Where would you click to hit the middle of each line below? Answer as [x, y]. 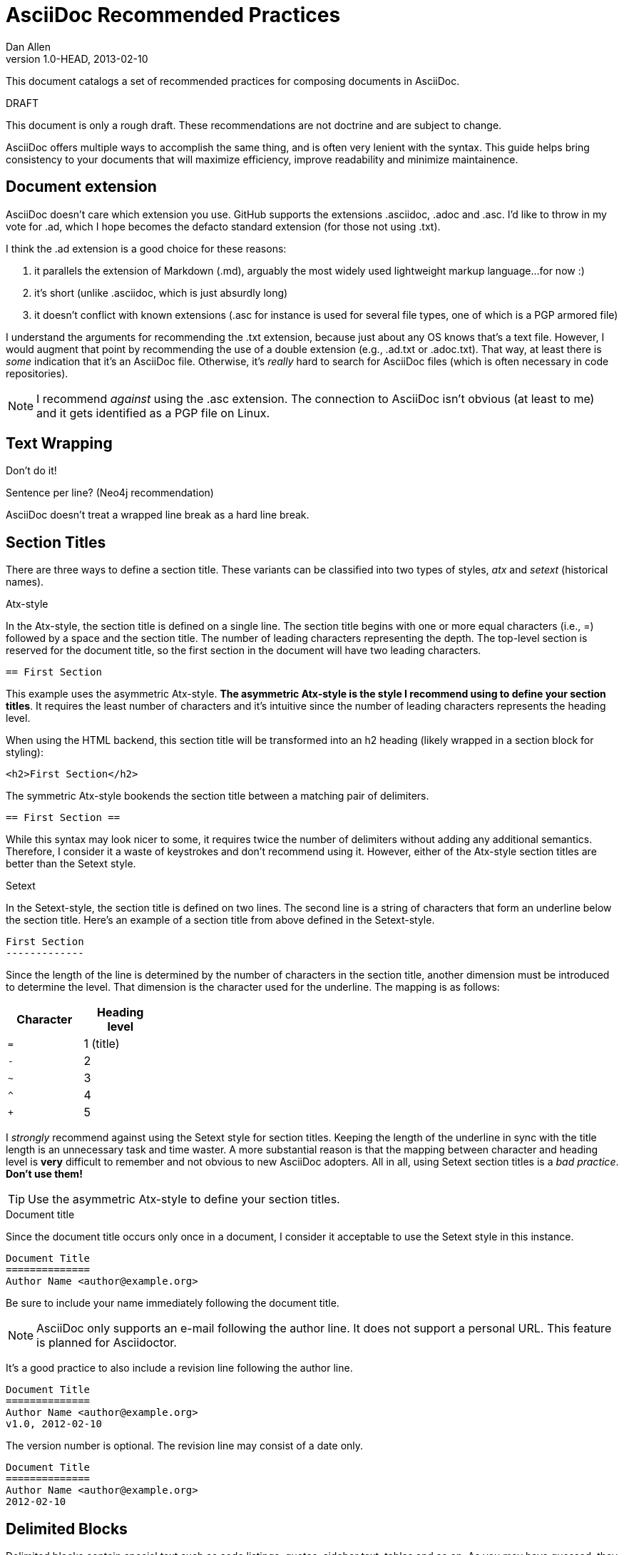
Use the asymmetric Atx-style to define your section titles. [184, 1199]
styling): [25, 753]
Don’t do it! [31, 471]
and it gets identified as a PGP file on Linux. [153, 413]
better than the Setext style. [71, 864]
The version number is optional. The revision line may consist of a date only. [185, 1446]
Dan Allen [29, 46]
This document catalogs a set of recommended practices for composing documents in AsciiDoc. [233, 81]
